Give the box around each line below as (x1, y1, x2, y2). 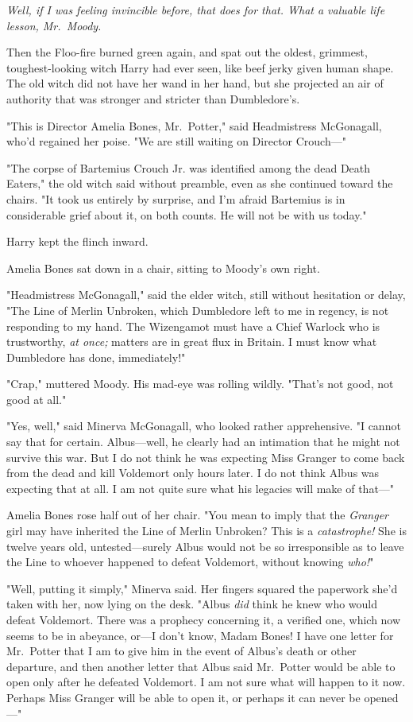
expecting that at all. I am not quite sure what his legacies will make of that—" (6, 479, 395, 496)
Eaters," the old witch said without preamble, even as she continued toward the (6, 175, 393, 192)
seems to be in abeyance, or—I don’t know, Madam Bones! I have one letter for (6, 627, 394, 643)
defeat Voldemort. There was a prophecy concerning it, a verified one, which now (6, 611, 401, 627)
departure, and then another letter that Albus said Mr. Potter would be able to (6, 658, 396, 674)
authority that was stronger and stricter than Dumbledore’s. (6, 90, 300, 107)
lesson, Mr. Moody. (6, 17, 102, 33)
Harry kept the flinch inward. (6, 233, 149, 250)
